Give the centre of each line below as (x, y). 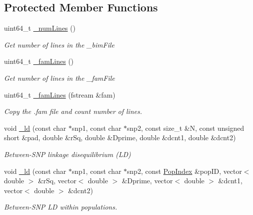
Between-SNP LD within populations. (61, 207)
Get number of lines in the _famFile (60, 78)
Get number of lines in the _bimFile (59, 44)
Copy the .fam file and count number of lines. (73, 111)
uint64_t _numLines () (40, 28)
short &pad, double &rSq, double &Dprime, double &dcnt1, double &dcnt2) (120, 137)
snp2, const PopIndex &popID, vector (185, 171)
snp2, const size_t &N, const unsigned (186, 128)
